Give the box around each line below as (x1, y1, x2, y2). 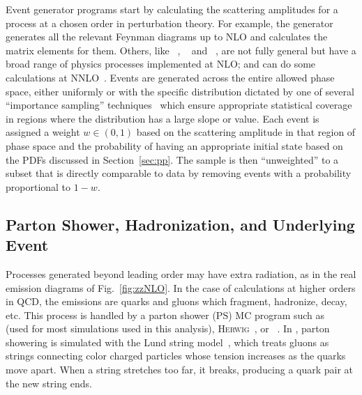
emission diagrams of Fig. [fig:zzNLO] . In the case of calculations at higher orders (6, 280, 356, 295)
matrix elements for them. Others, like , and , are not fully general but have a (6, 42, 356, 57)
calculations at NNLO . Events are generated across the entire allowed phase (6, 70, 335, 84)
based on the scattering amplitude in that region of (136, 125, 356, 139)
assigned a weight (6, 125, 80, 139)
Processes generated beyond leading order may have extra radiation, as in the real (6, 266, 356, 281)
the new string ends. (6, 375, 92, 390)
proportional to (6, 179, 71, 194)
